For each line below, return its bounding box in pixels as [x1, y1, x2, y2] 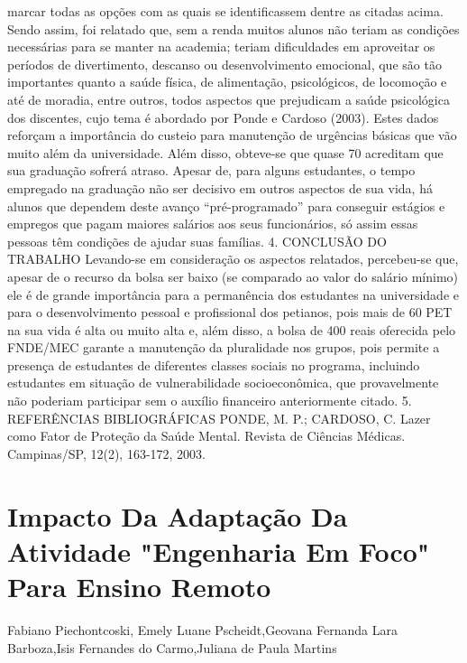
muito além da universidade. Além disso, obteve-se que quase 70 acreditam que [7, 143, 444, 162]
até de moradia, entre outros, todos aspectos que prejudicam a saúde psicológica [7, 89, 450, 108]
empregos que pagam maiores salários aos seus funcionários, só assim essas [7, 214, 418, 233]
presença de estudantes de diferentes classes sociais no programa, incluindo [7, 355, 420, 374]
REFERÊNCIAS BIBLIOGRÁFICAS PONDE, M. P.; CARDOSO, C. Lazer [7, 408, 431, 427]
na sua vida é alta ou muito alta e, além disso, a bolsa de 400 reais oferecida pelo [7, 320, 456, 339]
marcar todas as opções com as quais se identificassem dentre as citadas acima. [7, 2, 444, 20]
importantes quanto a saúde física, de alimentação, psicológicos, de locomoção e [7, 72, 447, 91]
